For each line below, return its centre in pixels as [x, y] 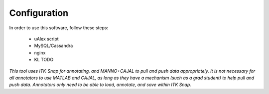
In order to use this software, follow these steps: [59, 28]
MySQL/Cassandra [54, 46]
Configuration [39, 13]
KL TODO [44, 60]
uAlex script [47, 39]
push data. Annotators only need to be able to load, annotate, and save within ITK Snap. [100, 85]
